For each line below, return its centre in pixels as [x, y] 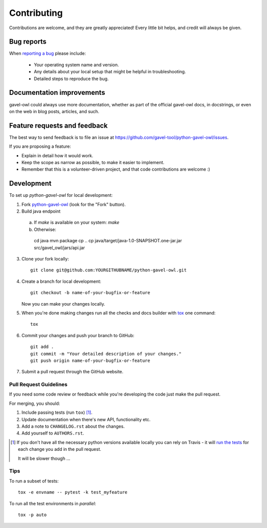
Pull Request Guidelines [38, 385]
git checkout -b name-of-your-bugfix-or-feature [90, 293]
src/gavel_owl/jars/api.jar [59, 248]
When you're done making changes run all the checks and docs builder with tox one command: [119, 313]
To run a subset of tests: [34, 481]
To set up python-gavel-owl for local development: [61, 195]
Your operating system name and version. [76, 65]
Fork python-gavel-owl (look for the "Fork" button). [74, 204]
